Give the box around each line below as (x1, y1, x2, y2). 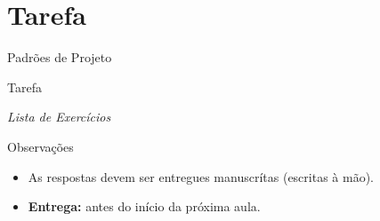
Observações (7, 137, 74, 155)
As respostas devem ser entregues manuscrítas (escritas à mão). (28, 167, 375, 185)
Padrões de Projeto (7, 48, 112, 67)
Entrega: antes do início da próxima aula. (28, 197, 261, 216)
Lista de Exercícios (7, 107, 111, 126)
